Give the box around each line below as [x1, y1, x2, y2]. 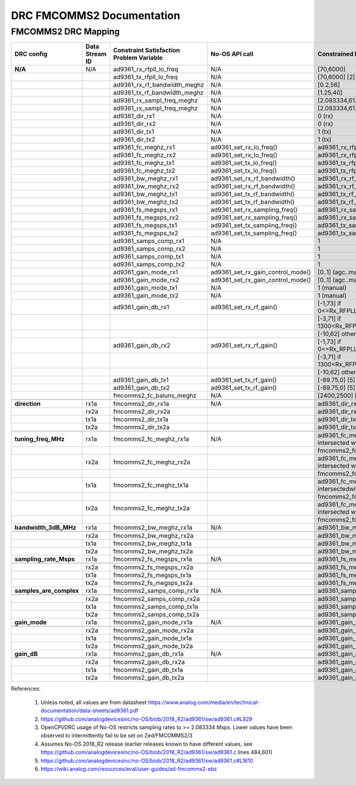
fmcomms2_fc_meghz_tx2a [113, 504, 190, 513]
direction [14, 400, 41, 408]
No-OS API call [211, 50, 253, 58]
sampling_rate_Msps [14, 555, 75, 563]
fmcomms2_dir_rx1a [113, 400, 169, 408]
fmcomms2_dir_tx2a [113, 423, 170, 431]
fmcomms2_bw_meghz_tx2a [113, 547, 193, 555]
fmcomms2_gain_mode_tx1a [113, 634, 192, 642]
